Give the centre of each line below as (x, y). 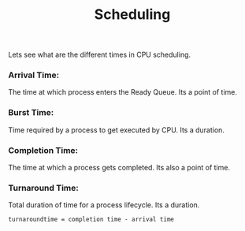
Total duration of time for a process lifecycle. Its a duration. (104, 205)
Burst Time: (31, 113)
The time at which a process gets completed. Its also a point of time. (119, 168)
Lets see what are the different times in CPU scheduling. (100, 55)
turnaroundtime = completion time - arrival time (91, 220)
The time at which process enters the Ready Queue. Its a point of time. (123, 92)
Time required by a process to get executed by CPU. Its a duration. (116, 130)
